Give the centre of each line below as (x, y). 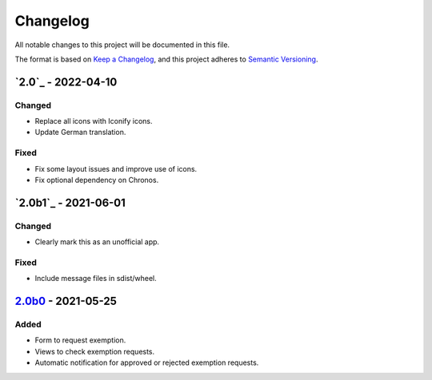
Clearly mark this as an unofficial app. (97, 242)
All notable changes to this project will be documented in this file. (122, 45)
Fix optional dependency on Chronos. (97, 180)
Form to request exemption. (80, 340)
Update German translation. (80, 133)
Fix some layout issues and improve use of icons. (116, 168)
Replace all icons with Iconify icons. (94, 121)
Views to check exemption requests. (95, 351)
